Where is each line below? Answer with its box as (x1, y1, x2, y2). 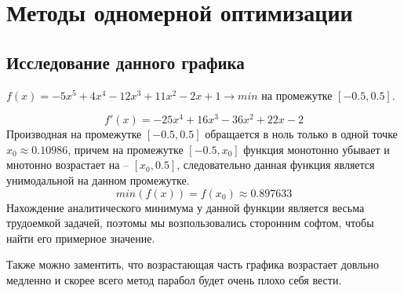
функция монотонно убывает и (243, 141, 390, 157)
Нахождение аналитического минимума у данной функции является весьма (6, 199, 365, 215)
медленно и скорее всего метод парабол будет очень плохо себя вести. (6, 272, 342, 288)
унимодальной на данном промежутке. (6, 172, 190, 189)
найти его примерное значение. (6, 229, 155, 246)
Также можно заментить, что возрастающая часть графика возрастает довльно (6, 256, 380, 273)
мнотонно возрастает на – (6, 156, 129, 173)
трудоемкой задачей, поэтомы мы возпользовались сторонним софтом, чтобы (6, 214, 374, 231)
